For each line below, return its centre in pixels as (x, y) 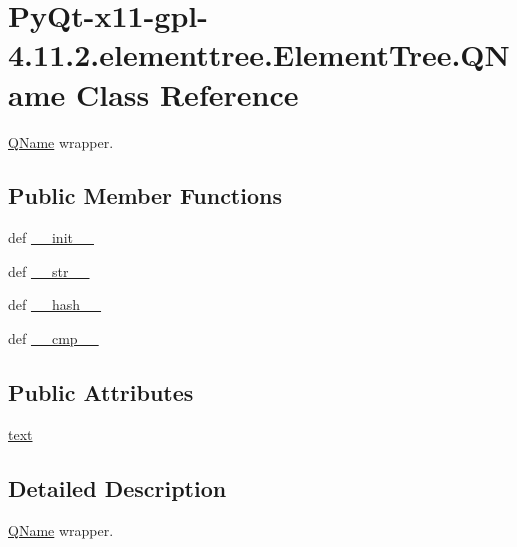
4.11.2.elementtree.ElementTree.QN (259, 54)
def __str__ (49, 270)
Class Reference (187, 93)
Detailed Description (117, 487)
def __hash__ (55, 304)
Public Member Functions (145, 195)
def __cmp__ (53, 338)
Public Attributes (101, 392)
